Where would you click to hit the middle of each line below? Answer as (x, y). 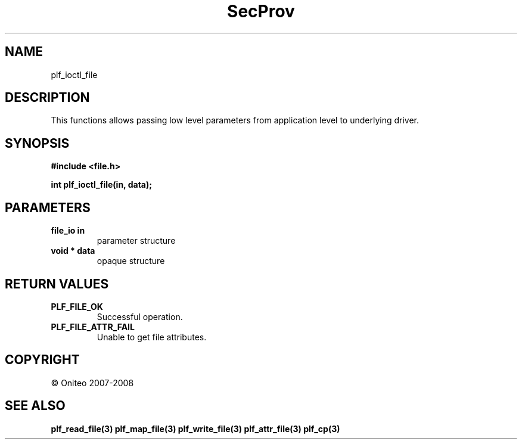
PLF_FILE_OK (77, 306)
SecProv (261, 11)
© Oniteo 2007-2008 (92, 383)
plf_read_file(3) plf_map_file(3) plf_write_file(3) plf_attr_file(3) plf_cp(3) (195, 429)
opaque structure (131, 261)
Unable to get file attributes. (152, 337)
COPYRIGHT (42, 360)
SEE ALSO (35, 406)
